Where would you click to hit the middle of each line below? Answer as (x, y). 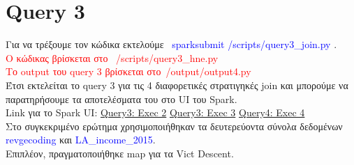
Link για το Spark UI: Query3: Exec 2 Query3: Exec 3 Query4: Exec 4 (155, 112)
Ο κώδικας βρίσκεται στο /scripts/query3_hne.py (112, 57)
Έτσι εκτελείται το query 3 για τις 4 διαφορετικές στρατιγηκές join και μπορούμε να (177, 85)
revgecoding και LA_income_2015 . (81, 140)
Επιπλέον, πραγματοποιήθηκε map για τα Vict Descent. (120, 153)
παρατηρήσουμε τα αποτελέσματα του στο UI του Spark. (121, 99)
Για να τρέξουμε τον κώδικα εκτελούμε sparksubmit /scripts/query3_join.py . (171, 44)
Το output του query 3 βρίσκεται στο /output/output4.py (128, 71)
